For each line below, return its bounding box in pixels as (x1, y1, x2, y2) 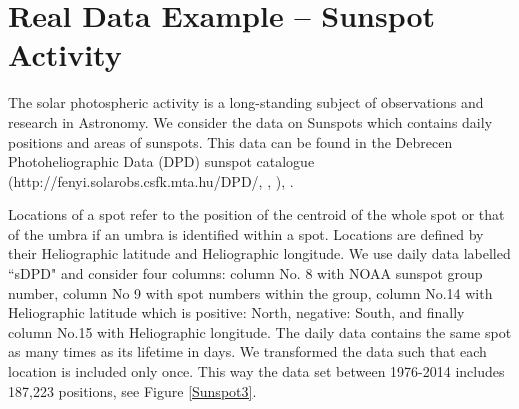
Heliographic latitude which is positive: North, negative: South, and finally (8, 302, 465, 323)
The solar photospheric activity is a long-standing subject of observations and (8, 92, 484, 113)
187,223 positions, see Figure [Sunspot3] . (8, 380, 257, 401)
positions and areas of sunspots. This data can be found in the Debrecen (8, 131, 453, 152)
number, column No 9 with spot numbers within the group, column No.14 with (8, 282, 493, 303)
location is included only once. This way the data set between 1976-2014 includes (8, 361, 505, 382)
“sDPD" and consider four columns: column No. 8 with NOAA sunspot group (8, 263, 483, 284)
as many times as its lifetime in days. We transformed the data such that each (8, 341, 487, 362)
